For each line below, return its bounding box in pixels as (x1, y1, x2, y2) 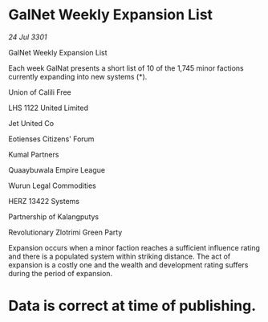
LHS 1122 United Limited (8, 103, 88, 112)
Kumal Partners (8, 149, 59, 159)
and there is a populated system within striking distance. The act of (8, 251, 231, 261)
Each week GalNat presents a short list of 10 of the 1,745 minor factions (8, 63, 244, 73)
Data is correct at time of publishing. (8, 297, 257, 315)
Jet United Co (8, 118, 55, 128)
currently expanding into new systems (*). (8, 71, 148, 81)
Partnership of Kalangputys (8, 211, 99, 222)
